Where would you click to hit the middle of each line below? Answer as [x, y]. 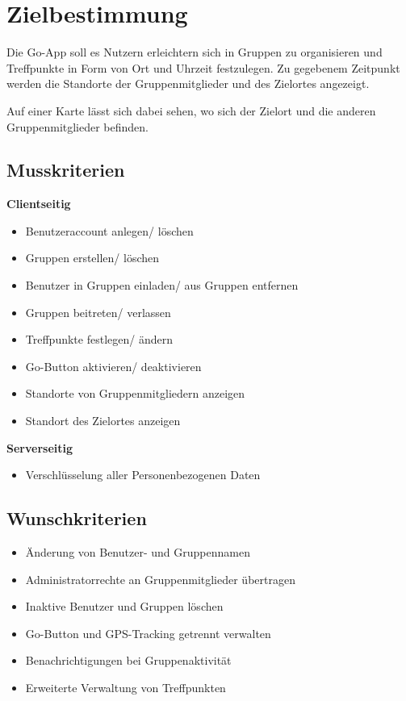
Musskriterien [66, 170]
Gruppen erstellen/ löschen [92, 258]
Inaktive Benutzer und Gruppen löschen [124, 606]
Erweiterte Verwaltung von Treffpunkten [126, 687]
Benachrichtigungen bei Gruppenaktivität [128, 660]
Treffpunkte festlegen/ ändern [99, 339]
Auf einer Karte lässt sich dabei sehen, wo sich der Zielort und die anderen [191, 110]
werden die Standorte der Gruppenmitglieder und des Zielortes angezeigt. [188, 83]
